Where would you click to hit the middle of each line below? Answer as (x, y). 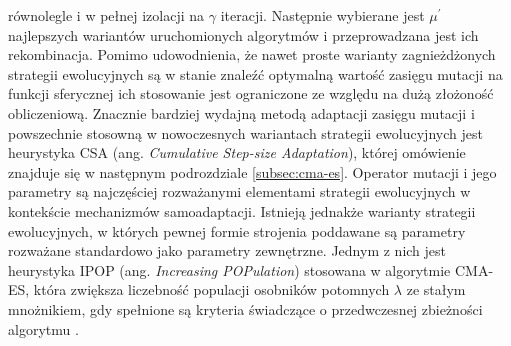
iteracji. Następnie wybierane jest (322, 15)
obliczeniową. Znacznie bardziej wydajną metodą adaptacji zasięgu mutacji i (241, 112)
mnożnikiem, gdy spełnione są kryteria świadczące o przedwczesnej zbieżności (245, 308)
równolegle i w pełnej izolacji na (106, 15)
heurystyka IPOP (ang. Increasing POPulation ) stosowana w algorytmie (229, 269)
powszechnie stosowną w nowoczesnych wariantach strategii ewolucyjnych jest (245, 132)
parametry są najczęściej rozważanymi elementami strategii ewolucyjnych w (239, 191)
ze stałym (436, 289)
